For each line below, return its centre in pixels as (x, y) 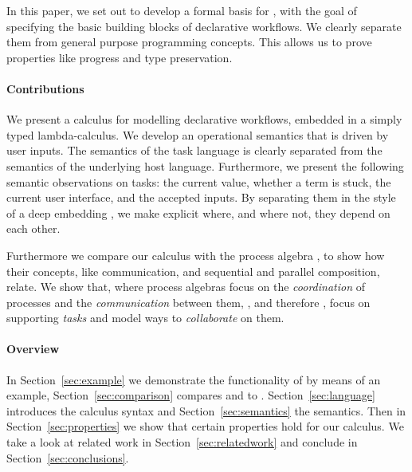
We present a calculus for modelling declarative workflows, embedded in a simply (204, 119)
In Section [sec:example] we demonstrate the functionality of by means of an (194, 379)
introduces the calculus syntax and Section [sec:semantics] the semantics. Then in (206, 410)
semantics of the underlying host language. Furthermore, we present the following (205, 165)
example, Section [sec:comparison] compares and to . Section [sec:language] (191, 395)
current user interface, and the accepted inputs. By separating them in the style (201, 197)
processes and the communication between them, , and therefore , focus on (188, 302)
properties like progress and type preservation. (120, 57)
